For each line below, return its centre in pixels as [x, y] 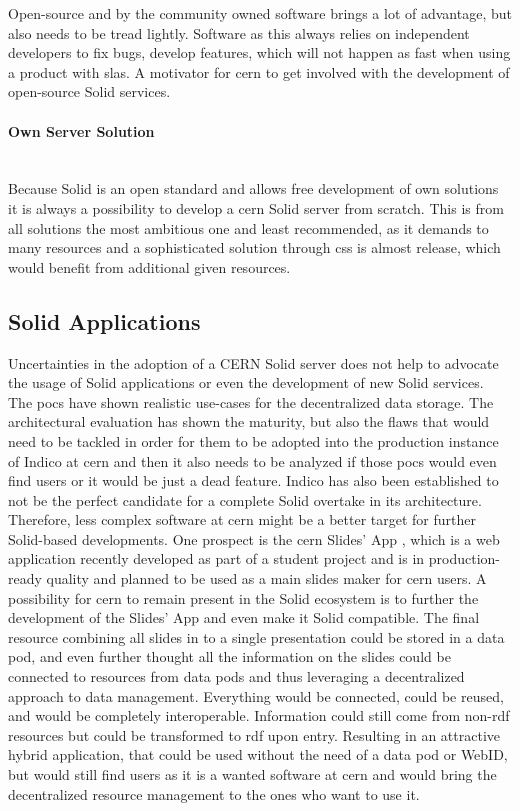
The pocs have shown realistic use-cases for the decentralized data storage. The [251, 401]
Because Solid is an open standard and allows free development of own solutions [253, 188]
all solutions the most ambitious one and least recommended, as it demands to [248, 227]
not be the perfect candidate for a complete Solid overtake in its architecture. [245, 499]
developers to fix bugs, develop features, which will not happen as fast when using [259, 52]
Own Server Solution [81, 130]
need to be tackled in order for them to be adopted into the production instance [253, 440]
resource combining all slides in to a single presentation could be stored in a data [256, 636]
